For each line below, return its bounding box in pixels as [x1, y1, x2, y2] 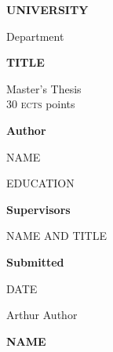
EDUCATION [6, 175, 75, 191]
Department [6, 27, 64, 44]
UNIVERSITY [6, 2, 89, 17]
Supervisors [6, 201, 71, 217]
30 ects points [6, 96, 75, 112]
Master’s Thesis [6, 80, 82, 96]
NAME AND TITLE [6, 227, 107, 244]
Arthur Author [6, 307, 78, 323]
